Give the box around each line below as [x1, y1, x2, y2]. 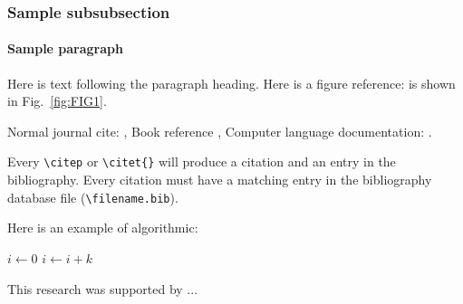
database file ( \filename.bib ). [7, 187, 178, 206]
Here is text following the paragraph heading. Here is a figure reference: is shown [7, 73, 456, 92]
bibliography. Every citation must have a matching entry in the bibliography [7, 170, 432, 189]
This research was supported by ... [7, 279, 198, 298]
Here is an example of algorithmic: [7, 218, 198, 237]
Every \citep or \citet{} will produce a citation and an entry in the [7, 152, 396, 171]
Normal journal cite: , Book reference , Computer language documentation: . [7, 121, 432, 140]
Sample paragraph [7, 39, 123, 58]
